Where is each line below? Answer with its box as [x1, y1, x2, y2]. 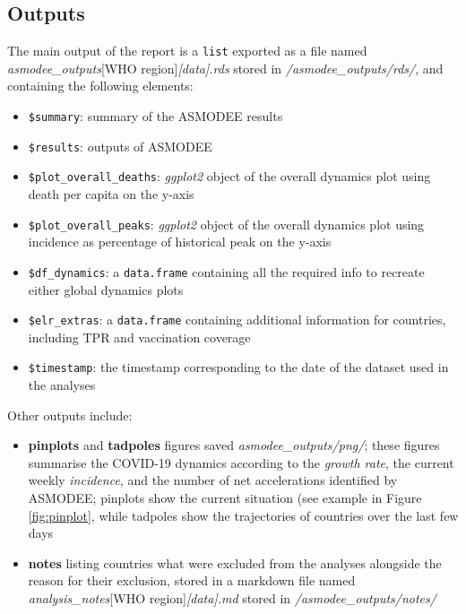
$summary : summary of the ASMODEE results [28, 107, 283, 125]
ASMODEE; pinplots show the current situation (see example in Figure [28, 488, 422, 506]
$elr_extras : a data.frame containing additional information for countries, [28, 310, 446, 329]
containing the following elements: [7, 76, 194, 95]
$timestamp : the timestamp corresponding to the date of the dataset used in [28, 358, 449, 376]
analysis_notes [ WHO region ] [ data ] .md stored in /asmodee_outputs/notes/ [28, 588, 436, 607]
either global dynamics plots [28, 280, 184, 298]
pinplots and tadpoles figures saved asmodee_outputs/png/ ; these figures [28, 436, 440, 454]
